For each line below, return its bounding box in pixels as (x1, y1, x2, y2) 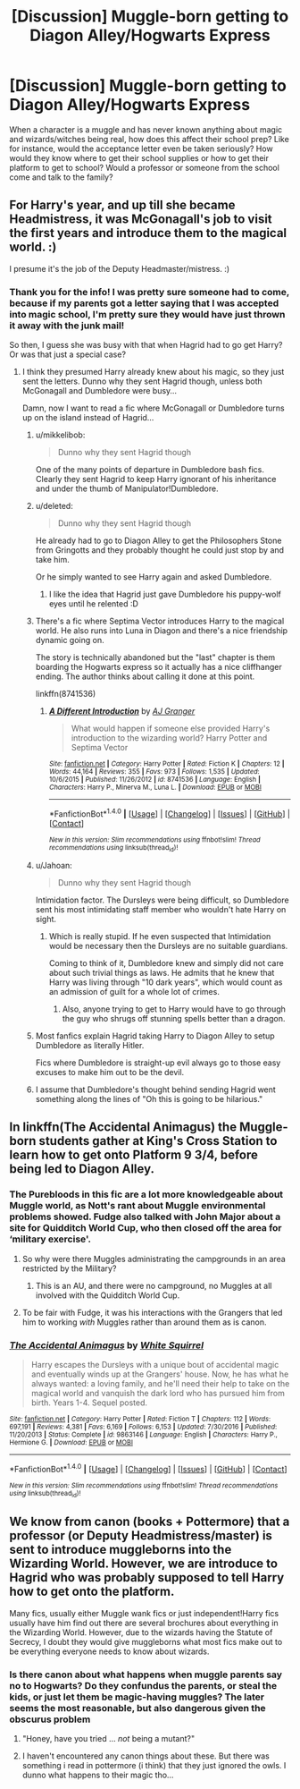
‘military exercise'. (9, 1233, 92, 1245)
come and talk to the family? (9, 172, 113, 182)
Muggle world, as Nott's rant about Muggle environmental (9, 1200, 266, 1212)
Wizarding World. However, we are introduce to (9, 1556, 279, 1572)
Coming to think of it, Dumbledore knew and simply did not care (48, 958, 284, 969)
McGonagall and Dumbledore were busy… (21, 386, 177, 396)
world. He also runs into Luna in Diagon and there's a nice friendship (35, 625, 288, 636)
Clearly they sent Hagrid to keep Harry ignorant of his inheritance (35, 474, 277, 485)
